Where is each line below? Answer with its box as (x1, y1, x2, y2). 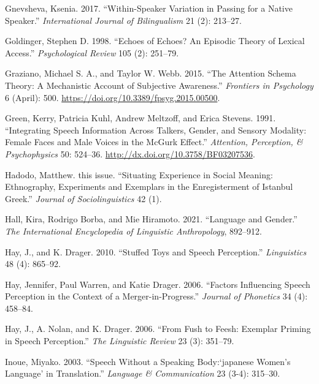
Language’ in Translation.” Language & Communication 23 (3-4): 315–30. (5, 367, 280, 380)
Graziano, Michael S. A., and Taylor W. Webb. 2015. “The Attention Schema (5, 67, 296, 80)
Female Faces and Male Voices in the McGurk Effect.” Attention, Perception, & (5, 135, 303, 148)
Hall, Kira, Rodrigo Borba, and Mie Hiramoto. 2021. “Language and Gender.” (5, 213, 298, 225)
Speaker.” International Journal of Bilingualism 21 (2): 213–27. (5, 13, 242, 26)
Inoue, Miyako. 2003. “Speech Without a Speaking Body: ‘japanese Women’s (5, 355, 291, 367)
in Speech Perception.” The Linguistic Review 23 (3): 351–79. (5, 334, 234, 347)
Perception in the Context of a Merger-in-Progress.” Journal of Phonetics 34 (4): (5, 290, 308, 303)
